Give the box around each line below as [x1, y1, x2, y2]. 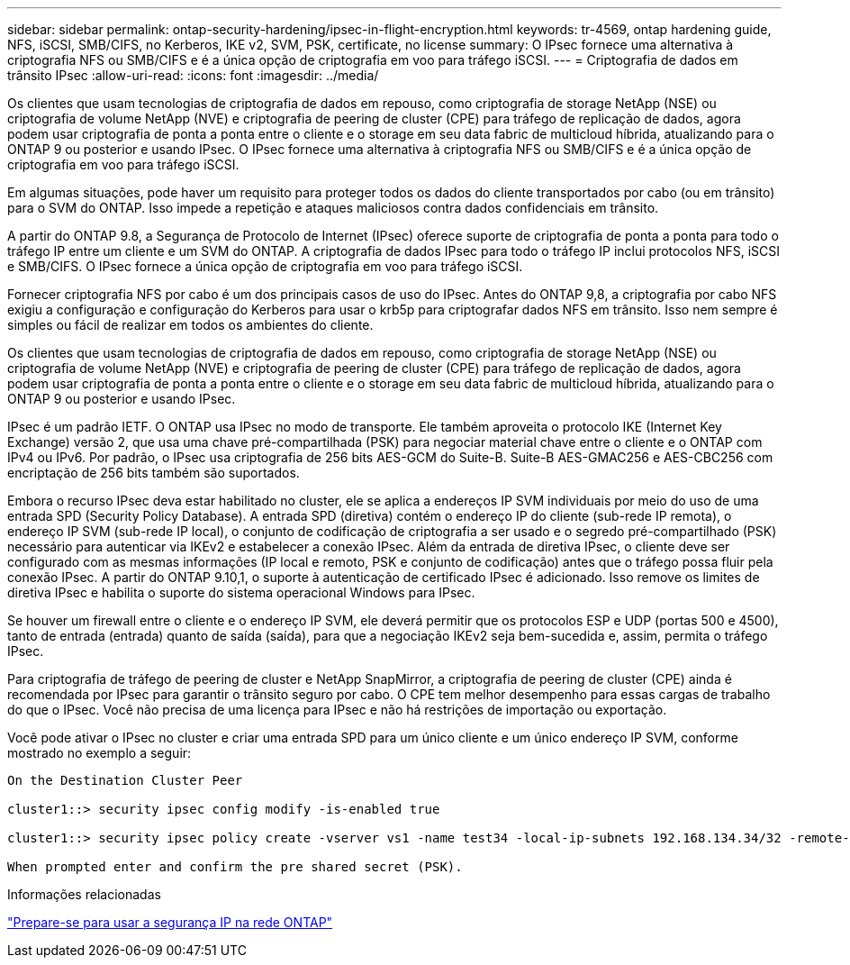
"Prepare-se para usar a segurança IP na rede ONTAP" [7, 915, 333, 930]
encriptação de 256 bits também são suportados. [7, 465, 300, 480]
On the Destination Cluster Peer [7, 773, 243, 787]
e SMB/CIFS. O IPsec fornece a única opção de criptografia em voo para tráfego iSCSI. [7, 259, 523, 274]
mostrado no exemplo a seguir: [7, 745, 192, 760]
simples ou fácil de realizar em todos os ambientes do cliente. [7, 317, 374, 332]
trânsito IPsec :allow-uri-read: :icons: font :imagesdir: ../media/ [7, 68, 379, 83]
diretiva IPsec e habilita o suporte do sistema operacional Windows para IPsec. [7, 585, 475, 600]
